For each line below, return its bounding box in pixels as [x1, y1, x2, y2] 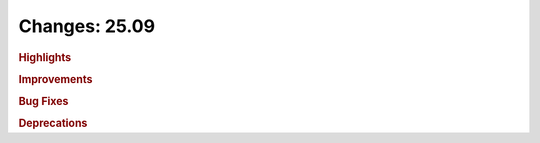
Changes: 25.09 [18, 15, 155, 37]
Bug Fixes [18, 95, 69, 109]
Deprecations [18, 116, 88, 130]
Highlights [18, 50, 72, 64]
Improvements [18, 72, 93, 86]
